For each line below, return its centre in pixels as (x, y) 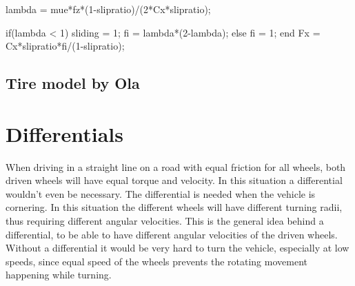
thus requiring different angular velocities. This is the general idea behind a (165, 221)
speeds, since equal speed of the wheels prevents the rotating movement (156, 261)
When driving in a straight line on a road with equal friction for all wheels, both (176, 166)
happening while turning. (59, 275)
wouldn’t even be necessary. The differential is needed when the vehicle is (161, 193)
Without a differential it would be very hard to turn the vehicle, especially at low (177, 248)
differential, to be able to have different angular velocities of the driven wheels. (172, 234)
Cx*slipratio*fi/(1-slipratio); (65, 46)
